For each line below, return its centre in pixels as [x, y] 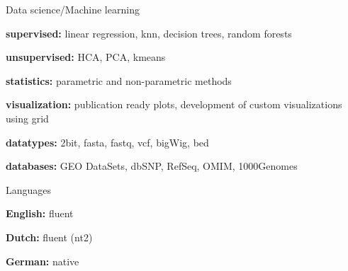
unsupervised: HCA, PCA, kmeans [86, 57]
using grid [27, 118]
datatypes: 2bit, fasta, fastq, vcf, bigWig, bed [107, 142]
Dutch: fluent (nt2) [49, 237]
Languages [29, 189]
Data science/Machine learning [73, 9]
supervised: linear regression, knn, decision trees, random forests [149, 33]
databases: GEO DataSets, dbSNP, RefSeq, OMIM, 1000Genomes [152, 166]
